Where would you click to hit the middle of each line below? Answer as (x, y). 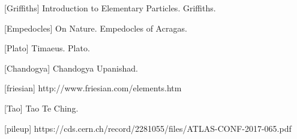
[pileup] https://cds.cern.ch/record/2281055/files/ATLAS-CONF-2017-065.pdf (148, 128)
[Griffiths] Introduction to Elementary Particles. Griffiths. (110, 8)
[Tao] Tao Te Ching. (41, 108)
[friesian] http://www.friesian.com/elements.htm (93, 88)
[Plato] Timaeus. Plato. (47, 48)
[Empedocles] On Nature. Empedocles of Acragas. (96, 28)
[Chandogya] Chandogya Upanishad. (71, 68)
